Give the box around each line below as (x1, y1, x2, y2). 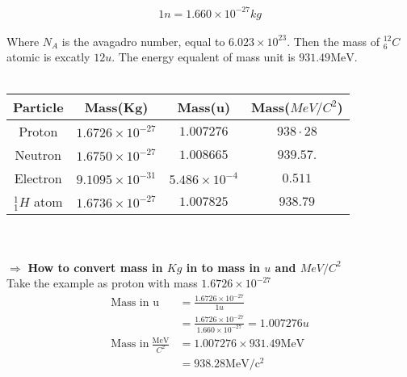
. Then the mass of (287, 32, 380, 49)
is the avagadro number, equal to (61, 32, 225, 49)
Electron (14, 169, 62, 188)
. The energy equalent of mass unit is (111, 48, 296, 65)
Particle (13, 98, 64, 117)
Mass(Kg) (84, 98, 149, 117)
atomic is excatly (6, 48, 90, 65)
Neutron (15, 145, 61, 165)
